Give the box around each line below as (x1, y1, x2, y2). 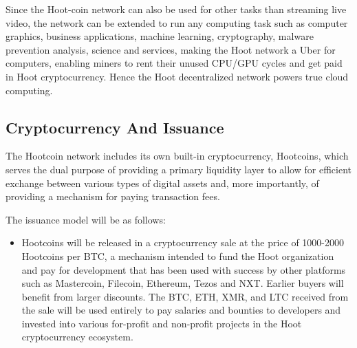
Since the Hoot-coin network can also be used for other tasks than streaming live (6, 2, 347, 16)
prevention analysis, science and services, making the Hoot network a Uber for (6, 42, 336, 56)
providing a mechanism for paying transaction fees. (6, 189, 220, 204)
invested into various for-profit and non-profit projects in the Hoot (21, 316, 302, 330)
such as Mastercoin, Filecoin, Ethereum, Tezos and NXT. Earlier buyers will (21, 276, 344, 290)
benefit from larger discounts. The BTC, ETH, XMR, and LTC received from (21, 289, 349, 303)
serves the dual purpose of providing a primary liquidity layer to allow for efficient (6, 162, 351, 176)
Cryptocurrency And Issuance (6, 116, 224, 138)
